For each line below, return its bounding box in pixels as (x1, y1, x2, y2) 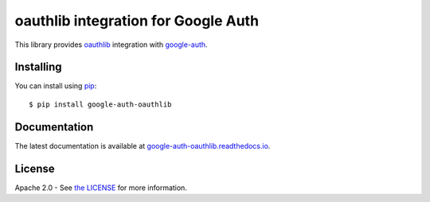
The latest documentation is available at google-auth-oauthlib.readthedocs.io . (14, 141, 271, 150)
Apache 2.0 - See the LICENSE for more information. (14, 183, 187, 192)
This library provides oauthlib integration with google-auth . (14, 40, 208, 49)
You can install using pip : (14, 81, 97, 91)
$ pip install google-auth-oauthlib (29, 99, 172, 109)
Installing (14, 60, 63, 74)
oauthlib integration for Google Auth (14, 12, 259, 29)
